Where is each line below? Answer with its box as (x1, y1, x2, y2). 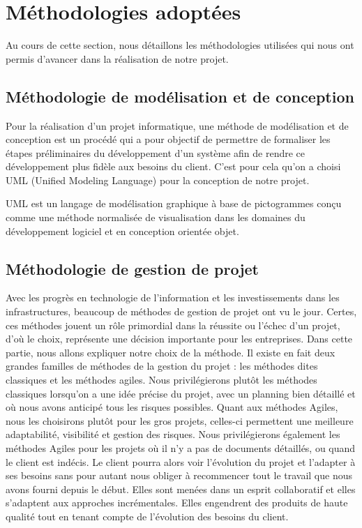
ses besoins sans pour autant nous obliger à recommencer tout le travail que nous (6, 468, 352, 483)
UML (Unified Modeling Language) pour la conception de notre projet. (6, 172, 310, 187)
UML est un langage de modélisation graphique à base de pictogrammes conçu (6, 196, 342, 211)
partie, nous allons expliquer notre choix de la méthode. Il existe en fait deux (6, 345, 335, 359)
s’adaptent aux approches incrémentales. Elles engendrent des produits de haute (6, 495, 348, 510)
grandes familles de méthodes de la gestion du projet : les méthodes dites (6, 359, 318, 373)
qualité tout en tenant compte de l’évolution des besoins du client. (6, 508, 289, 523)
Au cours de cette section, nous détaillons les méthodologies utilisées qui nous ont (6, 38, 354, 52)
